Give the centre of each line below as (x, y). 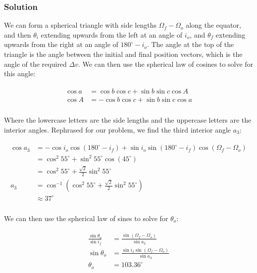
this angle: (20, 73)
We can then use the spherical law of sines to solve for (86, 218)
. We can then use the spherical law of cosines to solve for (166, 64)
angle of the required (35, 64)
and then (18, 34)
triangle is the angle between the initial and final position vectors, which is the (123, 54)
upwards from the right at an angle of (61, 44)
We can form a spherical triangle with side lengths (80, 25)
